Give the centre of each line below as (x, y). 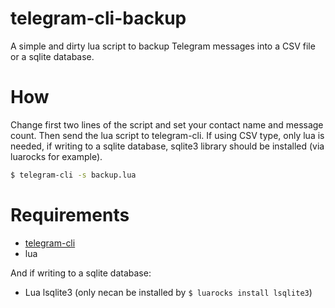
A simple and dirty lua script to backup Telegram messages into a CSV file (163, 46)
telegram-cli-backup (98, 18)
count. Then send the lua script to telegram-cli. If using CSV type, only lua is (167, 135)
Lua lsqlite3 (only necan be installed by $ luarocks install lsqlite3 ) (168, 292)
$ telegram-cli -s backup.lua (73, 175)
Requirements (70, 214)
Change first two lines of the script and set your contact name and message (167, 124)
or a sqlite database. (52, 56)
